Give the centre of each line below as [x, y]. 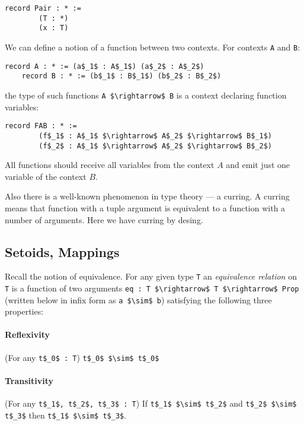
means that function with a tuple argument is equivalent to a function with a [145, 207]
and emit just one [258, 165]
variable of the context [46, 176]
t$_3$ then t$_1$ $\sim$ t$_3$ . [66, 415]
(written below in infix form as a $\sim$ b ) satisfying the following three [138, 299]
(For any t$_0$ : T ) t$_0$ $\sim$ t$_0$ [82, 357]
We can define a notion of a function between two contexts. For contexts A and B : [153, 47]
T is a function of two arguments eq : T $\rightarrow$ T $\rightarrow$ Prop [152, 288]
